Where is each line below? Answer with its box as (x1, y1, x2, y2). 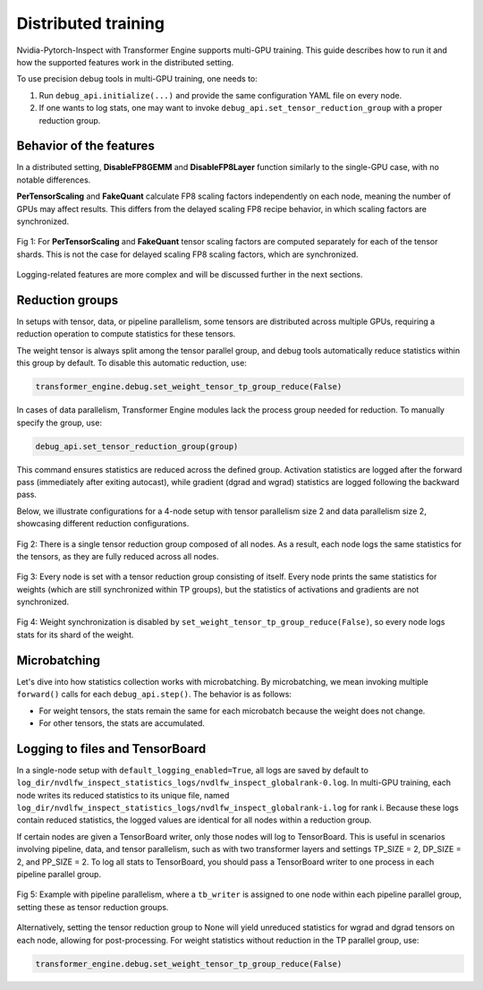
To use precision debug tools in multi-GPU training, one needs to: (16, 73, 258, 84)
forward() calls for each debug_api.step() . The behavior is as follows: (16, 689, 292, 700)
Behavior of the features (16, 139, 156, 154)
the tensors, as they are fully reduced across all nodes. (16, 550, 219, 561)
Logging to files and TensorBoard (16, 741, 207, 756)
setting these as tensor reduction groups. (16, 901, 169, 912)
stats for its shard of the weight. (16, 629, 134, 640)
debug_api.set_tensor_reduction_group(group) (35, 441, 239, 451)
